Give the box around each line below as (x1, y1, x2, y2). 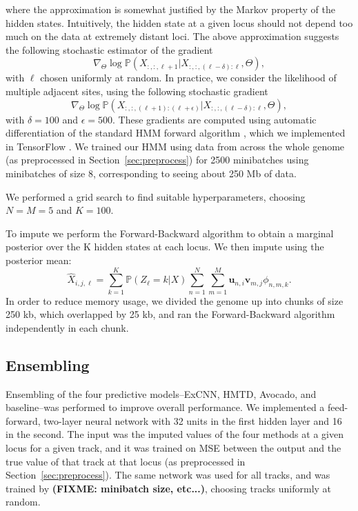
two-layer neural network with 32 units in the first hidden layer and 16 (43, 413, 342, 428)
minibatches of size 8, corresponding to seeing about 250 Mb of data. (6, 166, 297, 180)
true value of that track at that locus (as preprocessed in (6, 454, 246, 468)
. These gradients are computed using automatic (112, 112, 317, 126)
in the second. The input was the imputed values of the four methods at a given (6, 427, 344, 441)
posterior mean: (6, 252, 72, 267)
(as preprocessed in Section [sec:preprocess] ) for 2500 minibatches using (6, 152, 309, 167)
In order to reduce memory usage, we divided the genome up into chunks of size (6, 293, 344, 308)
